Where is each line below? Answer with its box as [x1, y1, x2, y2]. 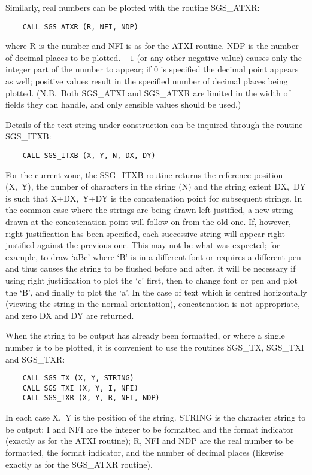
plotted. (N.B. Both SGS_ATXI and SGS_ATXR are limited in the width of [5, 86, 290, 99]
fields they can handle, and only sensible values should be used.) [5, 98, 241, 111]
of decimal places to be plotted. [5, 51, 121, 63]
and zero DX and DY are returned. [5, 309, 134, 321]
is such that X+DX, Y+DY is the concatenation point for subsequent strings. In [5, 191, 302, 204]
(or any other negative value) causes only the [137, 51, 302, 63]
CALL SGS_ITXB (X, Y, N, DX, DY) [22, 151, 156, 160]
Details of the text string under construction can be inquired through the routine [5, 118, 303, 130]
